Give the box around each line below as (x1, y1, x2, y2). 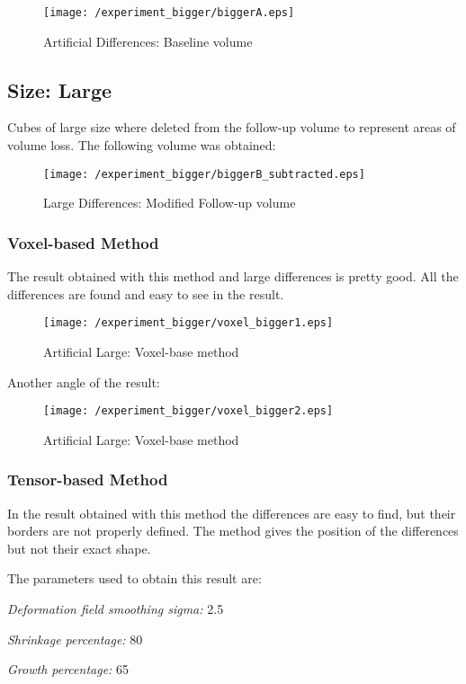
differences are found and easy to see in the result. (7, 284, 284, 303)
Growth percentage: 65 (7, 660, 130, 679)
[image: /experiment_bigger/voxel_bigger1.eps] (43, 316, 334, 330)
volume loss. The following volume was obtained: (7, 136, 276, 155)
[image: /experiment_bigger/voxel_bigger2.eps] (43, 404, 334, 418)
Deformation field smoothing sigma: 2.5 (7, 599, 224, 617)
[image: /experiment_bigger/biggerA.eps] (43, 6, 295, 19)
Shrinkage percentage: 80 (7, 629, 143, 648)
